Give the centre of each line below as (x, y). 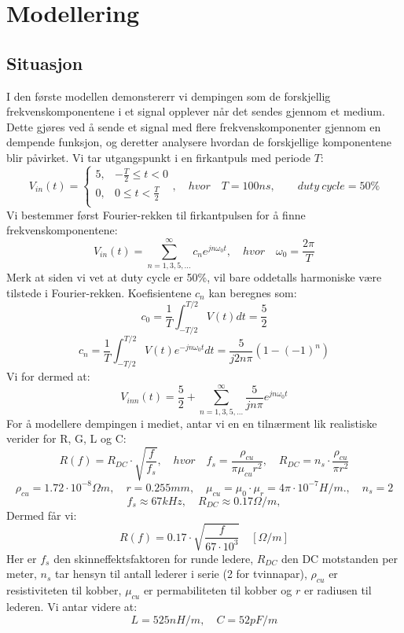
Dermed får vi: (42, 515)
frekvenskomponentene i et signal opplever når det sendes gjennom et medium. (196, 111)
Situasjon (45, 63)
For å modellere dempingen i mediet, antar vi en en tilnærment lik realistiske (192, 423)
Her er (22, 558)
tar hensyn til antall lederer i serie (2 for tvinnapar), (181, 574)
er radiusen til (338, 590)
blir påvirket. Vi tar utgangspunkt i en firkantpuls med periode (158, 157)
